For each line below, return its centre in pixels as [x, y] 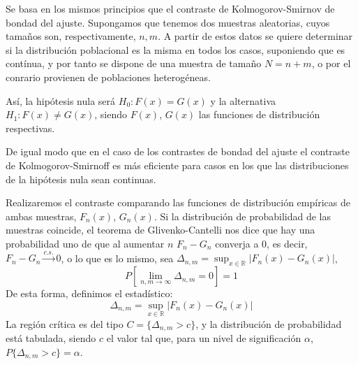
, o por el [331, 63]
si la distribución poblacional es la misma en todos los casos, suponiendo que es [176, 49]
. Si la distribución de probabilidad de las [243, 216]
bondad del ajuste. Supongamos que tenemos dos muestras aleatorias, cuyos [168, 22]
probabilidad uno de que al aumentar [85, 243]
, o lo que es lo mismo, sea [117, 258]
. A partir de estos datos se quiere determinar [255, 36]
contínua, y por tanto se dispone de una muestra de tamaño [134, 63]
